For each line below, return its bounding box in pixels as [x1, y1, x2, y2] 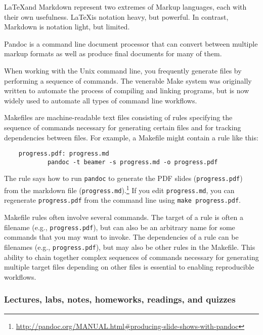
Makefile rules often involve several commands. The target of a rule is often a [4, 212, 243, 222]
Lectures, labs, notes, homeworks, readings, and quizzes [4, 293, 236, 306]
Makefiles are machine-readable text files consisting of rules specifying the [4, 112, 233, 123]
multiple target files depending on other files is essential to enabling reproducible [4, 262, 254, 272]
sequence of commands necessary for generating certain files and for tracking [4, 122, 241, 132]
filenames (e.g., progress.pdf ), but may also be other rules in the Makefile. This [4, 241, 255, 252]
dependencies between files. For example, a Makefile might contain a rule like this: [4, 132, 258, 142]
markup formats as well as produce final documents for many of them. [4, 48, 222, 59]
